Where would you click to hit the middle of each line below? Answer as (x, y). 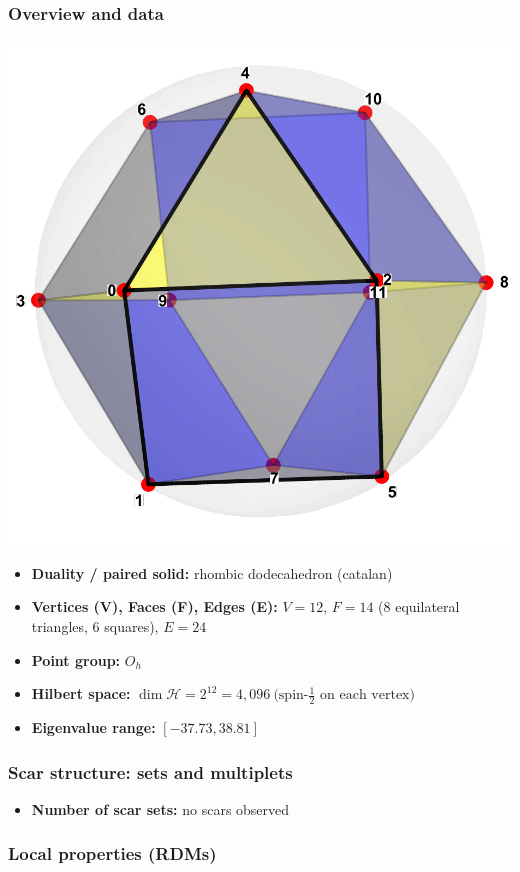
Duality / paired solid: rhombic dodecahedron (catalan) (212, 572)
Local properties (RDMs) (112, 853)
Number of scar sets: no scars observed (160, 808)
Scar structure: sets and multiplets (150, 771)
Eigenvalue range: (93, 727)
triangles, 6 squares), (95, 626)
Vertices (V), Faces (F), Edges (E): (154, 606)
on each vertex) (367, 695)
